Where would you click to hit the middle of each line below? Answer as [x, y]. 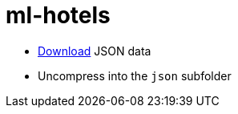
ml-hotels [58, 15]
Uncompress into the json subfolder [135, 75]
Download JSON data [95, 51]
